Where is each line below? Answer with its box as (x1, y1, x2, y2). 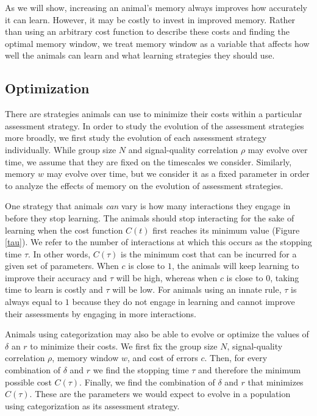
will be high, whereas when (116, 271, 218, 284)
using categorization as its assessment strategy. (5, 399, 180, 412)
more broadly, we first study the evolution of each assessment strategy (5, 131, 267, 144)
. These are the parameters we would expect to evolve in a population (29, 387, 291, 400)
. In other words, (28, 247, 91, 260)
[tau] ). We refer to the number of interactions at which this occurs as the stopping (5, 235, 312, 248)
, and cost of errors (127, 351, 198, 364)
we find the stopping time (93, 364, 189, 376)
